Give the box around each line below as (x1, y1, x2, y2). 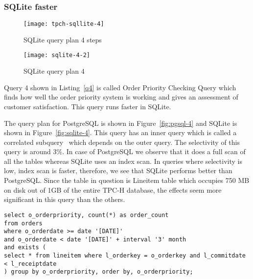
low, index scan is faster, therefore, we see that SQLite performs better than (4, 165, 232, 176)
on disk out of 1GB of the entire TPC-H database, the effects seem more (4, 184, 222, 195)
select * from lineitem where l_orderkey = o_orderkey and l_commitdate (4, 252, 246, 259)
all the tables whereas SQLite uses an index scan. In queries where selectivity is (4, 156, 242, 166)
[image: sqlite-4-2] (23, 52, 91, 59)
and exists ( (4, 244, 46, 251)
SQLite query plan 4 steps (23, 34, 102, 44)
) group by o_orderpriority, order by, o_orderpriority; (4, 268, 193, 276)
